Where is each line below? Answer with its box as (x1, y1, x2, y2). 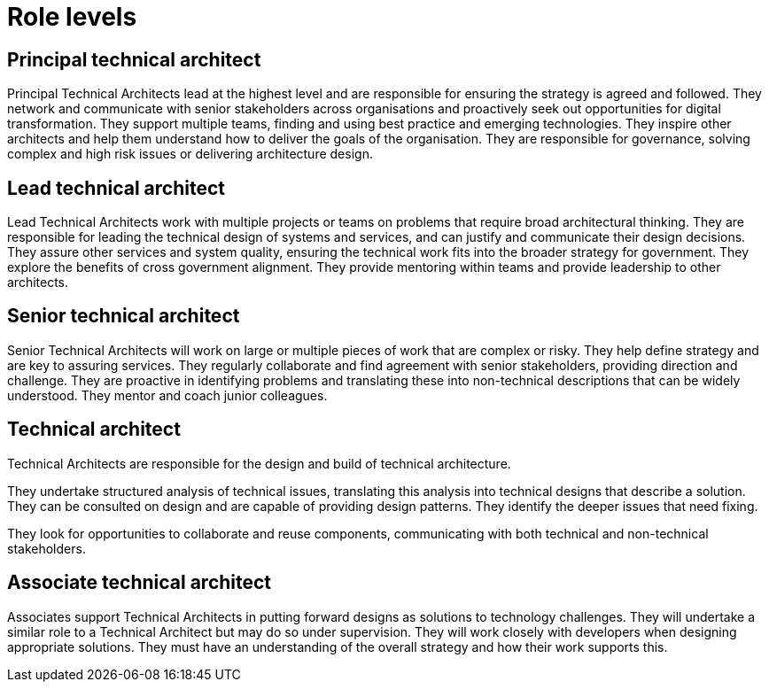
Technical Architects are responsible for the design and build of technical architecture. (7, 455, 511, 471)
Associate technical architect (7, 571, 272, 594)
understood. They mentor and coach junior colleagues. (7, 387, 328, 403)
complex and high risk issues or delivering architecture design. (7, 146, 373, 162)
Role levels (7, 2, 137, 32)
